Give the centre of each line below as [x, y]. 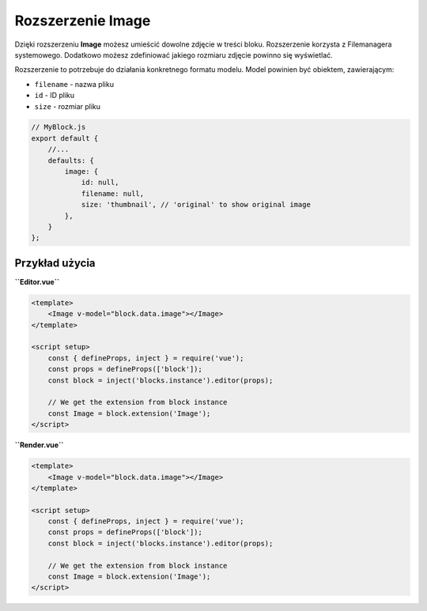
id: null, [100, 183]
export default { [65, 138]
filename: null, [113, 193]
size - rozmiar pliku [68, 106]
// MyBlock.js [59, 127]
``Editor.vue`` [37, 281]
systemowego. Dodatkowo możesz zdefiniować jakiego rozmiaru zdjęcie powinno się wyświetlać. [174, 55]
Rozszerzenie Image [83, 21]
